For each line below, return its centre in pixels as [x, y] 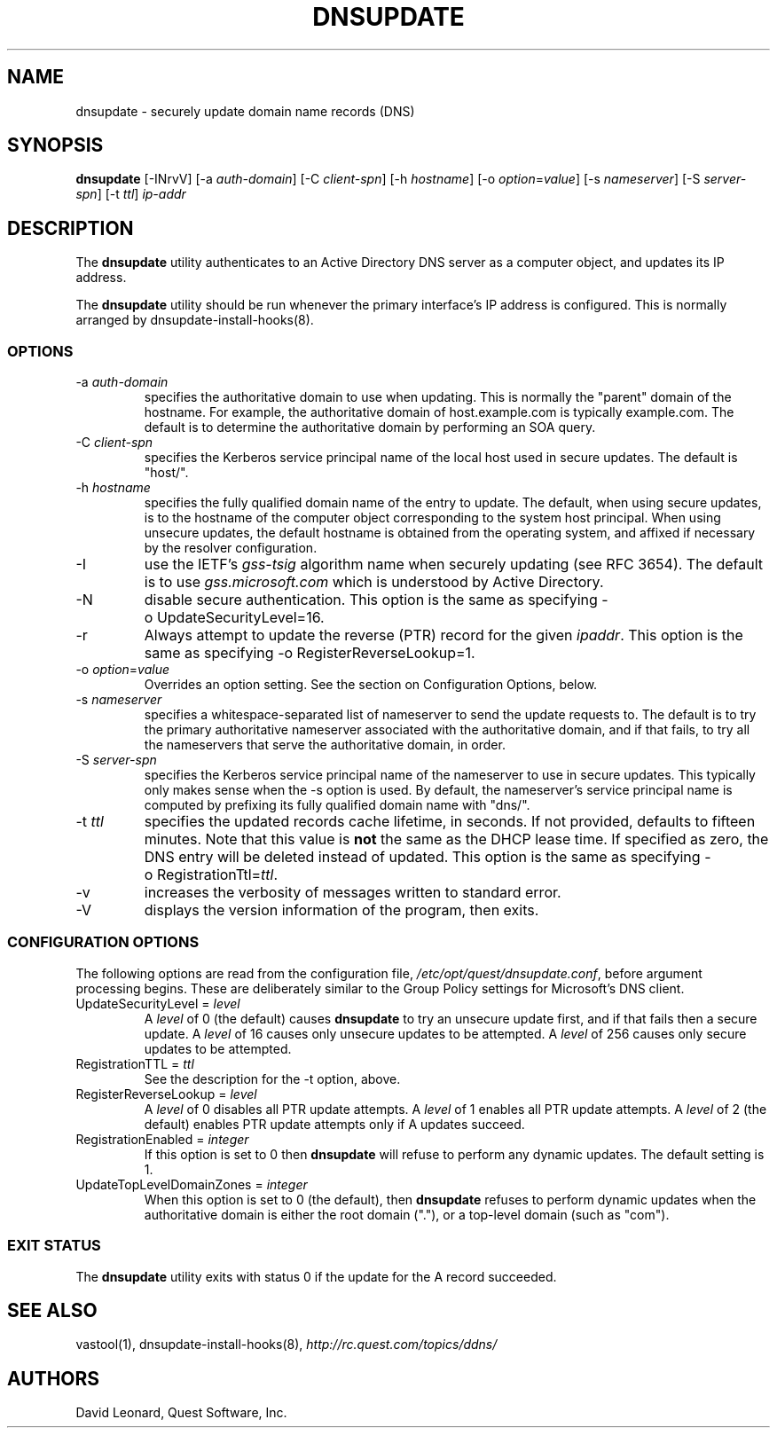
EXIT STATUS [54, 1246]
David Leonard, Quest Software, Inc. [181, 1413]
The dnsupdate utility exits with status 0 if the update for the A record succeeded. [316, 1276]
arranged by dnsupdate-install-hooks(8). [195, 320]
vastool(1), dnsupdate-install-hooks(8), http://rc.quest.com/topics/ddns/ [286, 1345]
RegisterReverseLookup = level [166, 1094]
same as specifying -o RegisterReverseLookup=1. [310, 653]
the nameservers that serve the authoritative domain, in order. [325, 745]
